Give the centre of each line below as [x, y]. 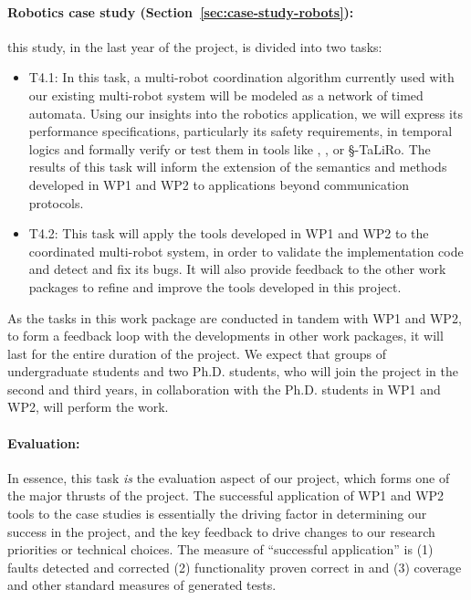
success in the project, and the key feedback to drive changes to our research [221, 531]
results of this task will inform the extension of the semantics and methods [238, 167]
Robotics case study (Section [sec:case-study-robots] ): [181, 11]
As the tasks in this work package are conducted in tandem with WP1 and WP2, [235, 317]
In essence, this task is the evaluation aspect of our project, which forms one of [229, 477]
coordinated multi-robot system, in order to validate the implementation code [246, 251]
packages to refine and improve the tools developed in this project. [215, 286]
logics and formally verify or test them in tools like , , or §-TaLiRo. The [230, 148]
